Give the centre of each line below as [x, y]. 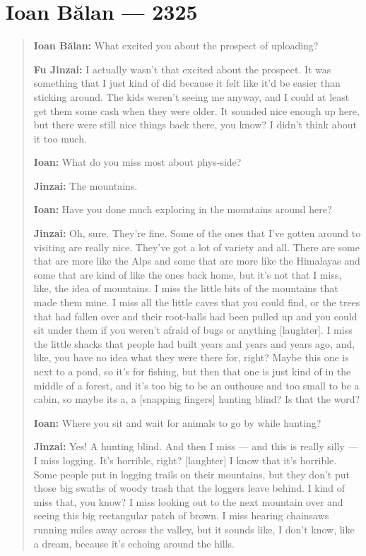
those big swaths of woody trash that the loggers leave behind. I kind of [189, 488]
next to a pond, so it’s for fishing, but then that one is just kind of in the [192, 371]
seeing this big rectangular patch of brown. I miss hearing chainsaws [181, 515]
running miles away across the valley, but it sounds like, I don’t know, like [194, 529]
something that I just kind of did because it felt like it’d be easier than [187, 83]
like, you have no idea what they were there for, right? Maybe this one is [191, 357]
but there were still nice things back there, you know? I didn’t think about [195, 125]
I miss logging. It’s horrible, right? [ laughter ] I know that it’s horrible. [185, 460]
